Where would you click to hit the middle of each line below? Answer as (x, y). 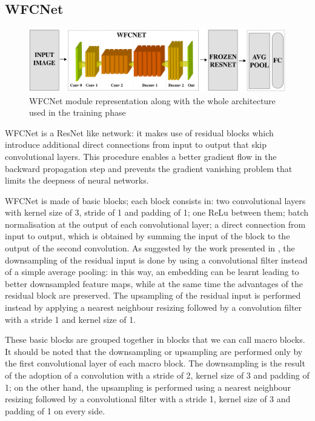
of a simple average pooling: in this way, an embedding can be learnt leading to (152, 272)
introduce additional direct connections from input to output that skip (136, 144)
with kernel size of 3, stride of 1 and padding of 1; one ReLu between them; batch (157, 212)
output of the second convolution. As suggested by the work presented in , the (150, 248)
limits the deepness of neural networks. (77, 180)
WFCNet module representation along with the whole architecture (152, 100)
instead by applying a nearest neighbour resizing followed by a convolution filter (154, 307)
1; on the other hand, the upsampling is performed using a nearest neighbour (148, 387)
